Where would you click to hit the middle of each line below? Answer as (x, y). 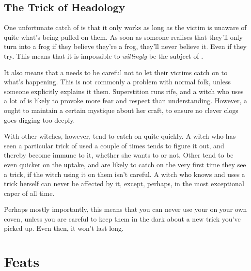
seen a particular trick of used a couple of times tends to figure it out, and (114, 145)
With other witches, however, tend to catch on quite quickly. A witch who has (120, 136)
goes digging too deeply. (39, 120)
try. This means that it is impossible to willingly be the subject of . (104, 56)
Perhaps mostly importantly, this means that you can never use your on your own (125, 209)
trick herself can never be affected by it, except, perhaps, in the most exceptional (124, 183)
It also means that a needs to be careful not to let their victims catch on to (116, 72)
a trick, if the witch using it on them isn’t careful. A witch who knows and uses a (125, 174)
